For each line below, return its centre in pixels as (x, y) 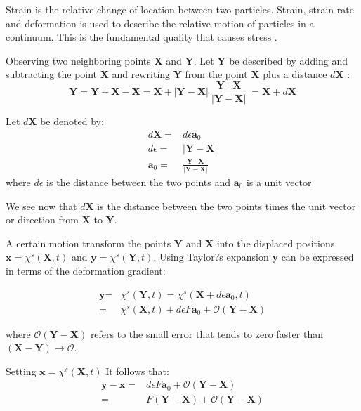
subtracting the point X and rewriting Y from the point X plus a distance (166, 74)
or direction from (42, 220)
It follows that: (137, 371)
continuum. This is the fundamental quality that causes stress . (142, 37)
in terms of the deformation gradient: (86, 270)
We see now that (41, 205)
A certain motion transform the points (88, 243)
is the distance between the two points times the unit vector (227, 205)
